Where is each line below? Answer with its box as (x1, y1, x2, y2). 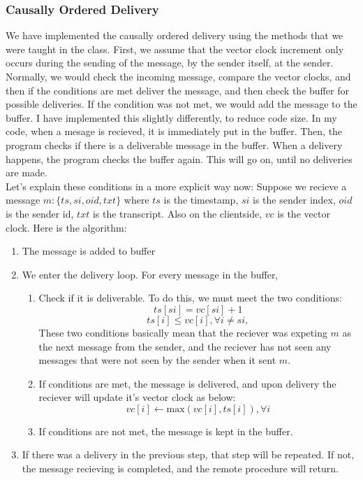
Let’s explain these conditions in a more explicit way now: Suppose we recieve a (6, 178, 347, 193)
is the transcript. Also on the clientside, (92, 206, 262, 220)
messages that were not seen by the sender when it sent (38, 353, 276, 367)
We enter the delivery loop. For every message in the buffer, (22, 267, 279, 281)
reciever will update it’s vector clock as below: (38, 390, 236, 404)
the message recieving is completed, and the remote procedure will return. (22, 461, 339, 476)
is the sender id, (6, 206, 74, 220)
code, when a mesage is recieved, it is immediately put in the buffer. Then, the (6, 124, 343, 139)
